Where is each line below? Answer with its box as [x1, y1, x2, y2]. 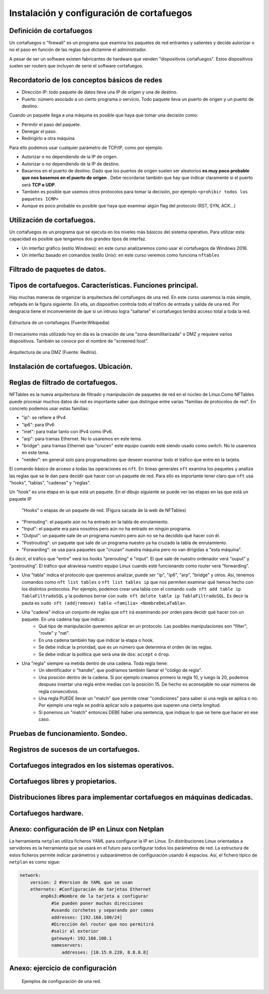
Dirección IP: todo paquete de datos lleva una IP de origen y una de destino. [21, 89, 178, 95]
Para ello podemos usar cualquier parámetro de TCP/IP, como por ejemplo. [9, 144, 163, 150]
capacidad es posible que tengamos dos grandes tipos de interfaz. [9, 236, 147, 242]
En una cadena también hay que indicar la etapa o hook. [38, 637, 154, 643]
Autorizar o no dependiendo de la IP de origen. [21, 154, 118, 160]
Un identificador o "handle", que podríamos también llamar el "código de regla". [38, 667, 202, 673]
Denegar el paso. [21, 128, 57, 134]
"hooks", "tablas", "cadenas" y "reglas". [9, 480, 91, 486]
